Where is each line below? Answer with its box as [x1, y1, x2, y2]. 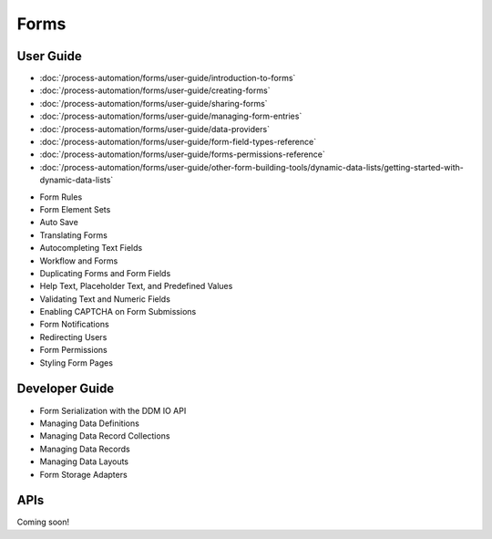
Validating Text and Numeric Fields [39, 293, 170, 305]
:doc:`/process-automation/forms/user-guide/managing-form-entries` [39, 110, 302, 122]
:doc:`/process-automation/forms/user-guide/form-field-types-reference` [39, 137, 317, 148]
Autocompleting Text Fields [39, 243, 143, 254]
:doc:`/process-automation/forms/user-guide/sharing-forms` [39, 98, 268, 109]
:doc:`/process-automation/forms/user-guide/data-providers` [39, 123, 271, 134]
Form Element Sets [39, 203, 111, 214]
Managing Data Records [39, 443, 131, 454]
